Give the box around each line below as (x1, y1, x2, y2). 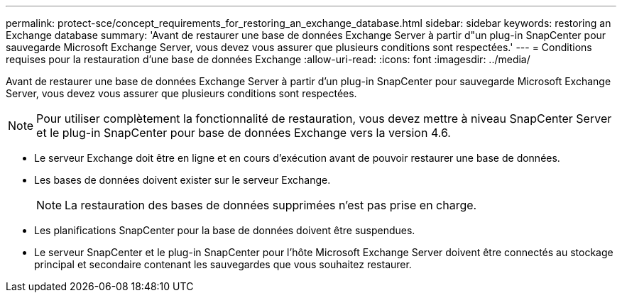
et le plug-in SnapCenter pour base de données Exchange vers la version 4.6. (36, 126, 451, 140)
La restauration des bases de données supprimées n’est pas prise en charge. (65, 198, 477, 212)
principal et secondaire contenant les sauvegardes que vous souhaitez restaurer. (34, 258, 412, 270)
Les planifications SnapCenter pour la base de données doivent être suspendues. (34, 224, 415, 236)
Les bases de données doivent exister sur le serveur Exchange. (34, 174, 331, 186)
